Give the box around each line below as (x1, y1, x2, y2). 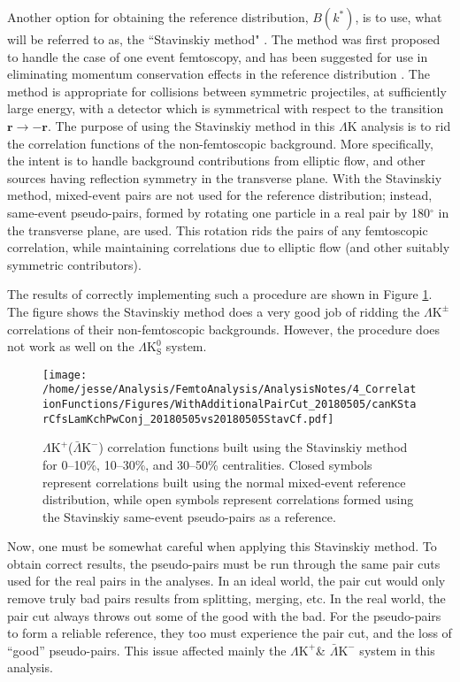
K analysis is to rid (347, 116, 451, 134)
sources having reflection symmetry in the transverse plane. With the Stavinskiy (7, 168, 442, 187)
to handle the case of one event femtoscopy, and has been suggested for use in (7, 47, 428, 65)
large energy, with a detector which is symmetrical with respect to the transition (7, 99, 444, 118)
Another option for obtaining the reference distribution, (7, 8, 309, 26)
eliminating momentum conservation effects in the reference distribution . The (7, 65, 430, 83)
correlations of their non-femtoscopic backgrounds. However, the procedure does (7, 319, 441, 338)
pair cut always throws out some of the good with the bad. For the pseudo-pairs (7, 606, 441, 625)
